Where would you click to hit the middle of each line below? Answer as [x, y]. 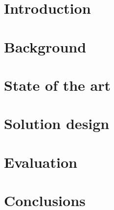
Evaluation [41, 162]
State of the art [57, 85]
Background [45, 46]
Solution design [57, 123]
